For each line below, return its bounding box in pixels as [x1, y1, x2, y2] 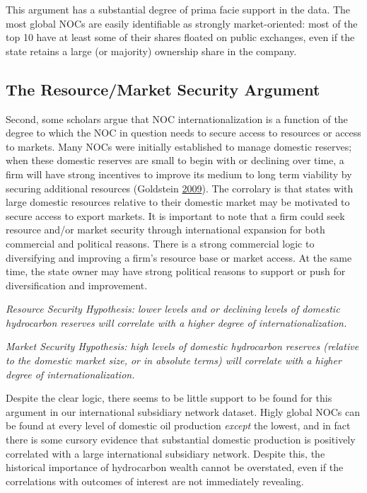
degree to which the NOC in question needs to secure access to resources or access [6, 125, 361, 140]
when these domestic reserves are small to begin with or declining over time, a [6, 153, 344, 168]
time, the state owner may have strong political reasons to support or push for [6, 264, 346, 279]
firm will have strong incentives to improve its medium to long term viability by [6, 166, 352, 181]
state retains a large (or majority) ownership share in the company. [6, 43, 297, 58]
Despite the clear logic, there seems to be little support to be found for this [6, 390, 332, 405]
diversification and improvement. [6, 277, 148, 292]
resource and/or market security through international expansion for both [6, 222, 325, 237]
